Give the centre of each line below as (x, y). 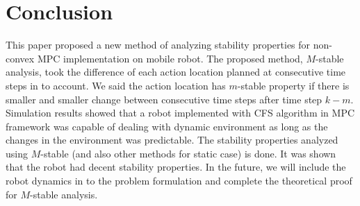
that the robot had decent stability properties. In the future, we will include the (176, 167)
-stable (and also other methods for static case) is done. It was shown (188, 153)
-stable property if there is (293, 85)
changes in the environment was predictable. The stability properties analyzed (172, 140)
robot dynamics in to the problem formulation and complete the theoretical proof (179, 181)
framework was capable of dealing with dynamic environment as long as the (167, 126)
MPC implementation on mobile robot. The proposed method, (170, 58)
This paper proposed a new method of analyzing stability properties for (158, 45)
